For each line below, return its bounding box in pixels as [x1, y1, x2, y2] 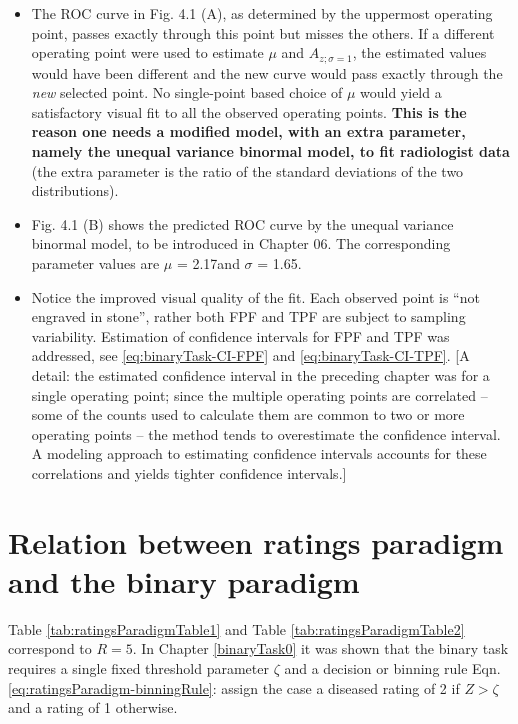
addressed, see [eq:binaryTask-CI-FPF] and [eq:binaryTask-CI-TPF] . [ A [31, 345, 470, 366]
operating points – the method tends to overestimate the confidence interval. [31, 423, 501, 444]
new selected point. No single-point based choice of [31, 82, 343, 103]
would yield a [360, 82, 442, 103]
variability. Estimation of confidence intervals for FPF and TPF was [31, 325, 450, 346]
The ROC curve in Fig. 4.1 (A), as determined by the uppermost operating [31, 3, 493, 23]
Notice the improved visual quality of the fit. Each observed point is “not [31, 286, 480, 307]
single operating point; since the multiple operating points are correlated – [31, 384, 488, 405]
